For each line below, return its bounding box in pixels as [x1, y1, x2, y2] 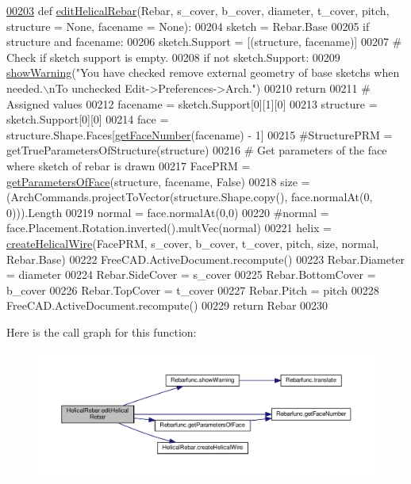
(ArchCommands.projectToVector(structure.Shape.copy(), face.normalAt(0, [6, 189, 373, 205]
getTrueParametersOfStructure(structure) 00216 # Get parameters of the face [6, 142, 387, 158]
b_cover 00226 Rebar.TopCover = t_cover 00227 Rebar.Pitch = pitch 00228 [6, 281, 379, 298]
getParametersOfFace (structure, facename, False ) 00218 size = [6, 173, 310, 189]
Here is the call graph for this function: [6, 323, 197, 340]
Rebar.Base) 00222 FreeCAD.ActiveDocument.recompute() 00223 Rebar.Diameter [6, 250, 405, 267]
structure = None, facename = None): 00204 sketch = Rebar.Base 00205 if [6, 17, 370, 34]
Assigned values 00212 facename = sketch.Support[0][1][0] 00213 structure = [6, 95, 378, 112]
